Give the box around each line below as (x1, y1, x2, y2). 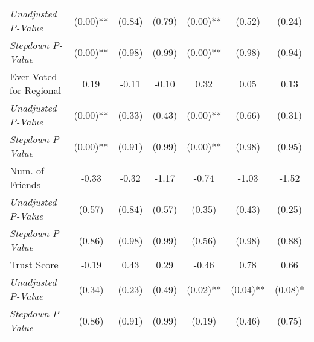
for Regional (10, 83, 62, 97)
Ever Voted (10, 69, 57, 83)
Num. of (10, 163, 44, 177)
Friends (10, 177, 41, 191)
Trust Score (10, 258, 59, 271)
